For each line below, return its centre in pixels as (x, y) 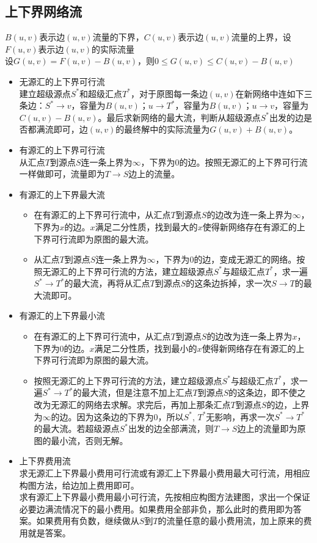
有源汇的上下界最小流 (62, 315)
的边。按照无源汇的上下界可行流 (243, 162)
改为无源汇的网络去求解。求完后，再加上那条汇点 (132, 405)
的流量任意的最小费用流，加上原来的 (231, 521)
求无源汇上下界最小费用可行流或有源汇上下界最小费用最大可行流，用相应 (165, 473)
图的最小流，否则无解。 (81, 440)
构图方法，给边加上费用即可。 (79, 485)
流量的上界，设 (261, 37)
